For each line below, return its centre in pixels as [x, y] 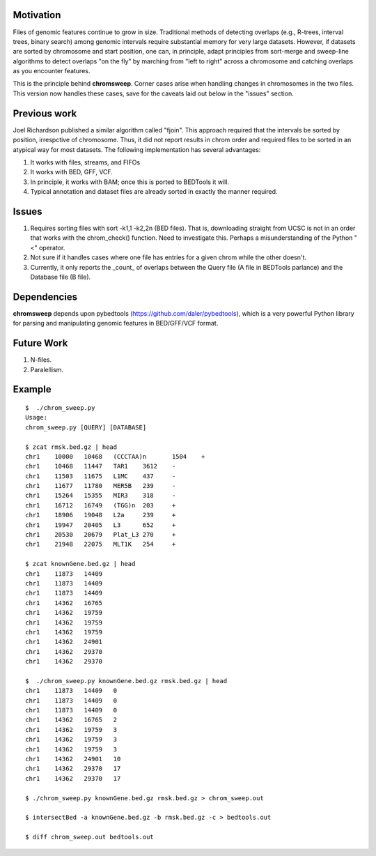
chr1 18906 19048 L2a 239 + [101, 515]
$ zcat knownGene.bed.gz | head [80, 564]
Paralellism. [47, 369]
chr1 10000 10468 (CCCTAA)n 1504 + [115, 456]
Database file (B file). [61, 277]
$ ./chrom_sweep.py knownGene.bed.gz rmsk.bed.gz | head [126, 681]
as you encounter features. [52, 71]
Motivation [37, 15]
